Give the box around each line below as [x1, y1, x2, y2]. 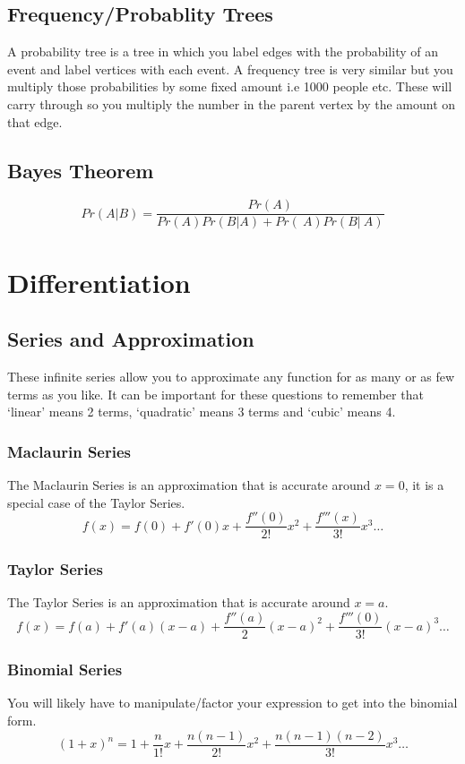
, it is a [404, 476, 444, 494]
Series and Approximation [7, 325, 254, 353]
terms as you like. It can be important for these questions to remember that [7, 384, 424, 403]
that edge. [7, 112, 63, 131]
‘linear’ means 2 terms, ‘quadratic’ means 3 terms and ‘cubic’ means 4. [7, 402, 396, 421]
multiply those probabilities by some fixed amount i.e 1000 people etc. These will [7, 77, 452, 96]
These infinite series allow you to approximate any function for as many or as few [7, 367, 455, 386]
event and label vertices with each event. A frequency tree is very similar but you [7, 59, 453, 78]
